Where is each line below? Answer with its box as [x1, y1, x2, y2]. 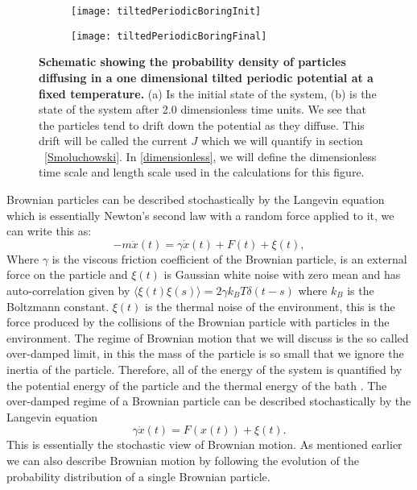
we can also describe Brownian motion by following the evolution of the [6, 451, 359, 468]
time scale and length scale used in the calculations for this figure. [39, 164, 365, 181]
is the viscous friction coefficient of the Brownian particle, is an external [52, 250, 407, 267]
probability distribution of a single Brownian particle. [6, 467, 270, 484]
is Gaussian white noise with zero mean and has [163, 266, 401, 283]
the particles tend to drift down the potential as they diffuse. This [39, 116, 365, 133]
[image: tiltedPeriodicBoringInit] [71, 6, 262, 17]
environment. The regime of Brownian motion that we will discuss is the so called [6, 329, 409, 346]
